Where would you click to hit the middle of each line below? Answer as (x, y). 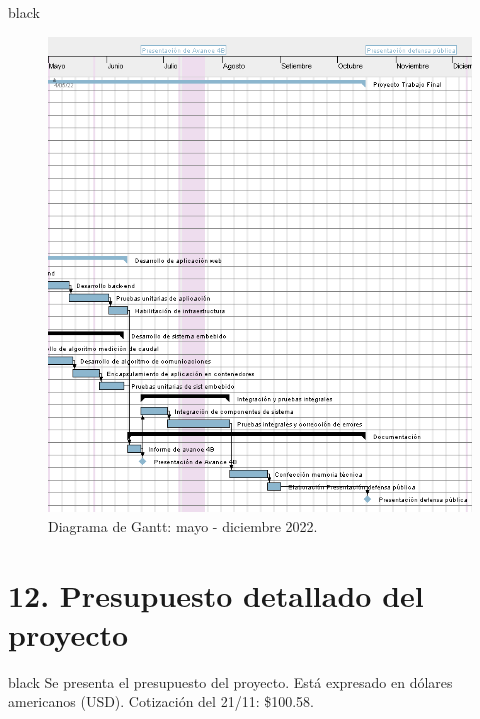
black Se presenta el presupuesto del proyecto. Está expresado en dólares (230, 681)
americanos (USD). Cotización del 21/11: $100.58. (161, 701)
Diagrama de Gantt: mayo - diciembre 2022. (183, 525)
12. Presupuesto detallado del (216, 594)
